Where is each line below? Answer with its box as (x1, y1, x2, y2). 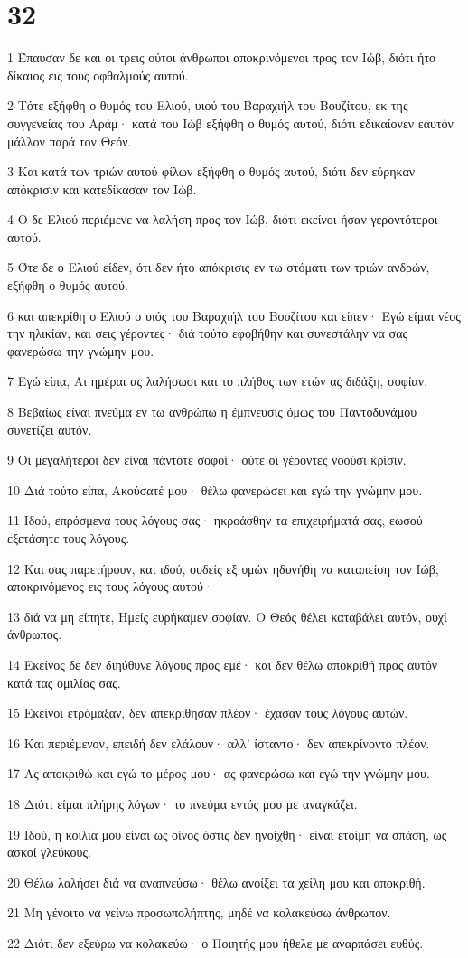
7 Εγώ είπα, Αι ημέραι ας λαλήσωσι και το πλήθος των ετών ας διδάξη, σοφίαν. (7, 371, 428, 390)
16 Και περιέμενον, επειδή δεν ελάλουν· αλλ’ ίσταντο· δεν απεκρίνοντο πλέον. (7, 733, 430, 752)
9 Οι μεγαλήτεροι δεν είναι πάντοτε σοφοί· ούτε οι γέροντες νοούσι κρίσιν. (7, 450, 407, 469)
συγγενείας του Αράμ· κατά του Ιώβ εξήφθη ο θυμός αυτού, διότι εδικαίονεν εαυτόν (7, 113, 454, 132)
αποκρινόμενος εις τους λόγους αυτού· (7, 577, 213, 596)
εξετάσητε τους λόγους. (7, 529, 130, 547)
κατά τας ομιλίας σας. (7, 672, 121, 691)
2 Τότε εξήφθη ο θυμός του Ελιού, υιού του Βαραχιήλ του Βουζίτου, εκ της (7, 96, 408, 115)
